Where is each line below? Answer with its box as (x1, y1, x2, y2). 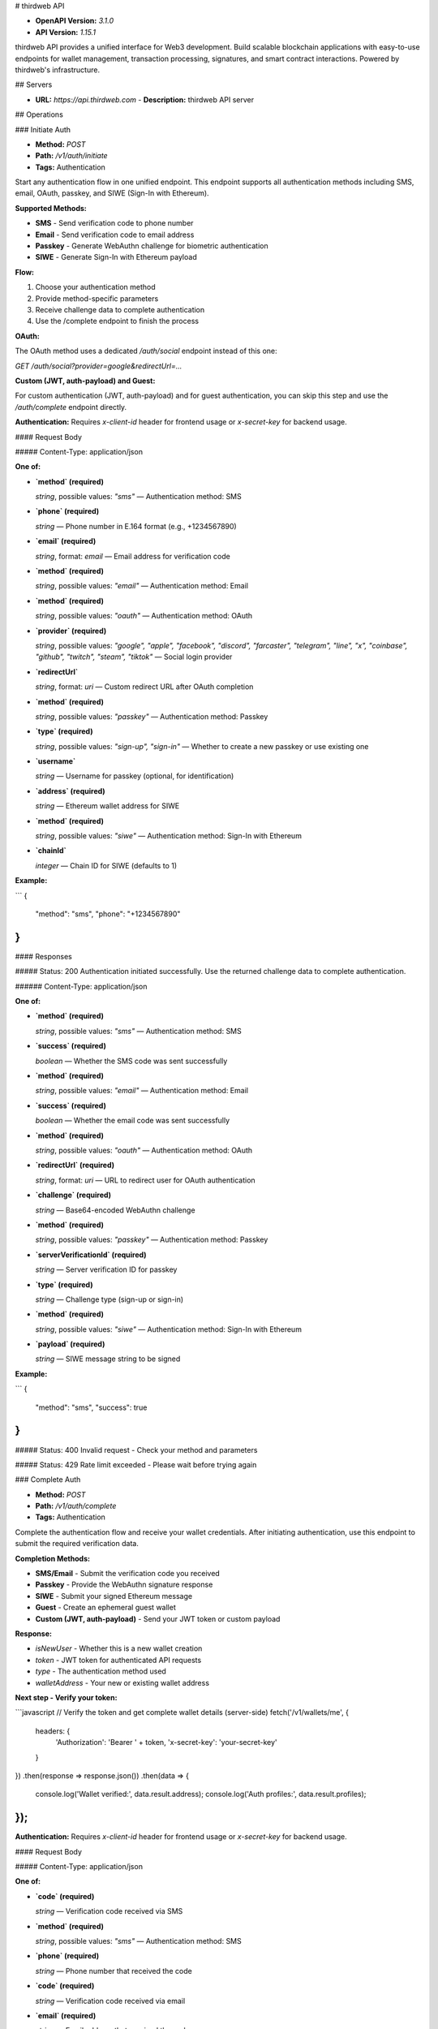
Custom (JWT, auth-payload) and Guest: (15, 376, 156, 386)
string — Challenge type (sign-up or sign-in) (35, 1295, 184, 1304)
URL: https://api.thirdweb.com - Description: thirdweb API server (35, 94, 255, 105)
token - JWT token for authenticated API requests (35, 1655, 202, 1665)
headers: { (35, 1725, 71, 1736)
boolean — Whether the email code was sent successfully (35, 1116, 230, 1126)
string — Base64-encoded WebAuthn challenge (35, 1205, 195, 1215)
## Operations (15, 110, 64, 119)
